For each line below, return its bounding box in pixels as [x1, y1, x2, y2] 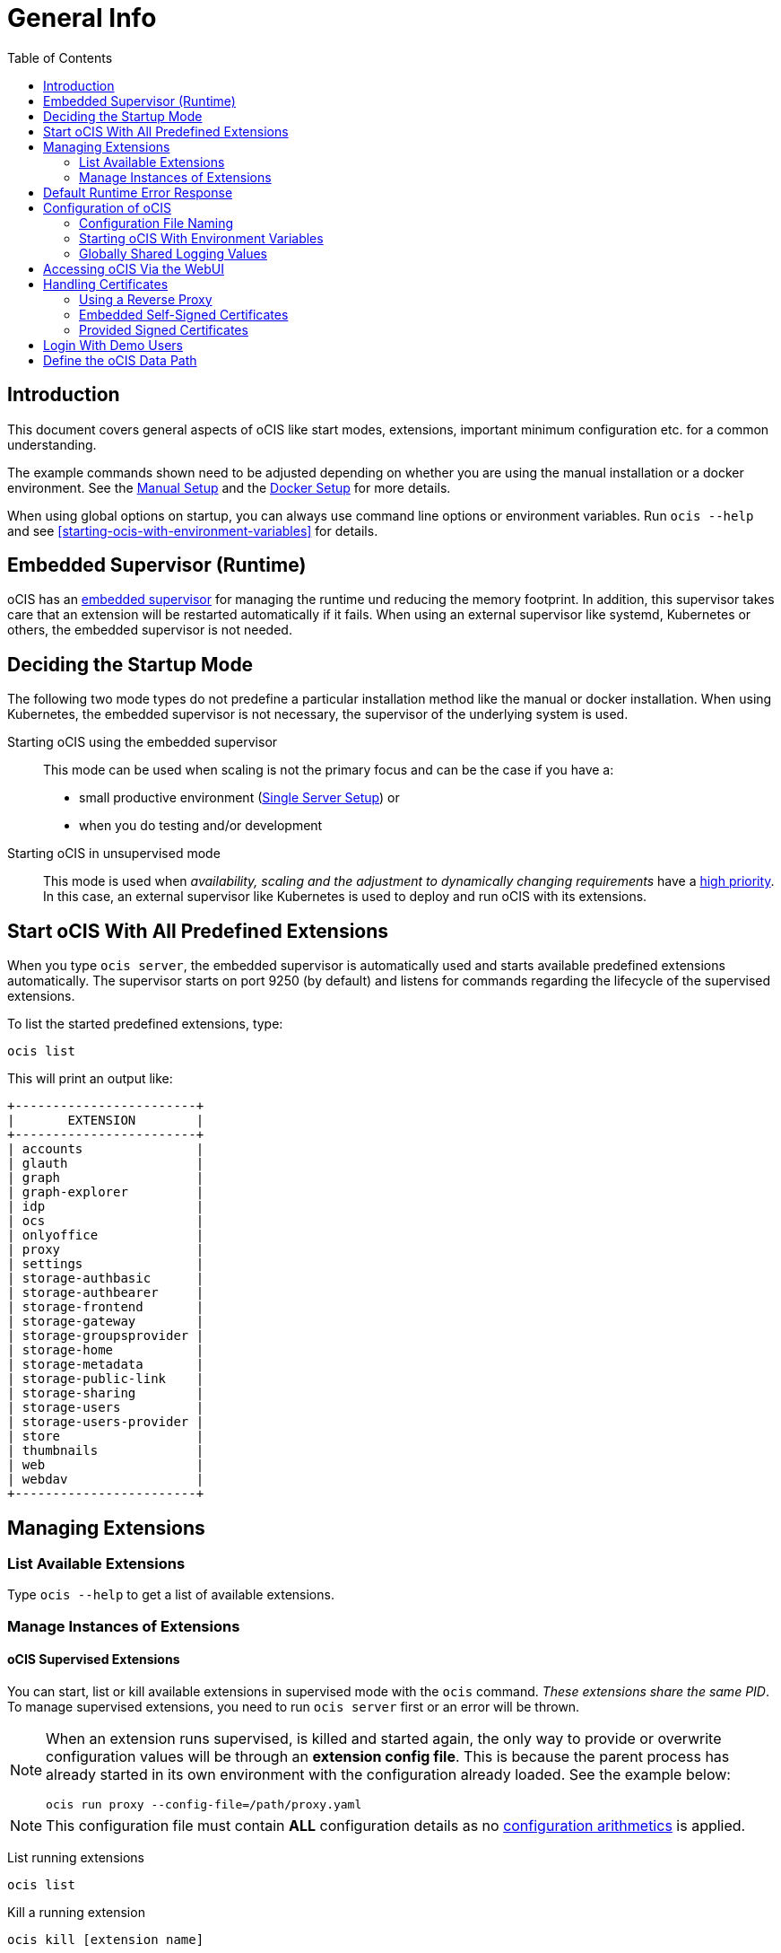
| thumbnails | [7, 1443, 204, 1458]
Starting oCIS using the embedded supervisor [7, 734, 278, 750]
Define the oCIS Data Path [43, 352, 197, 368]
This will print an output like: [7, 1071, 173, 1087]
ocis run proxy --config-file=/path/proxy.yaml [46, 1797, 362, 1811]
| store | [7, 1429, 204, 1444]
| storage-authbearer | [7, 1285, 204, 1301]
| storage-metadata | [7, 1357, 204, 1372]
